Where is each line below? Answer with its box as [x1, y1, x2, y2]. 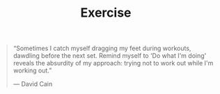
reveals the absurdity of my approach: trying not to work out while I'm [13, 59, 214, 68]
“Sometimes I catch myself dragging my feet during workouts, [13, 44, 191, 53]
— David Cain [13, 80, 53, 88]
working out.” [13, 66, 52, 75]
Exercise [80, 5, 132, 21]
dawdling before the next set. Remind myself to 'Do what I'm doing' [13, 52, 207, 60]
